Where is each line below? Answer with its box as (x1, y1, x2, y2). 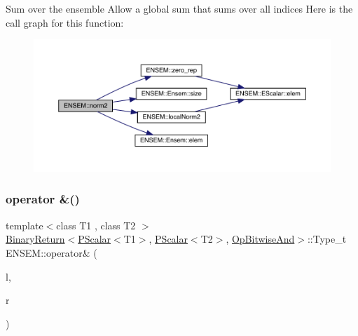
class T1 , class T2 (56, 217, 136, 232)
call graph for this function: (6, 15, 124, 29)
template (6, 217, 43, 232)
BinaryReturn (6, 231, 65, 246)
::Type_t (307, 231, 347, 246)
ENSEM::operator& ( (6, 245, 97, 260)
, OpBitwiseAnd (226, 231, 295, 246)
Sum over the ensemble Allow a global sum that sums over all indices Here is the (6, 1, 353, 15)
